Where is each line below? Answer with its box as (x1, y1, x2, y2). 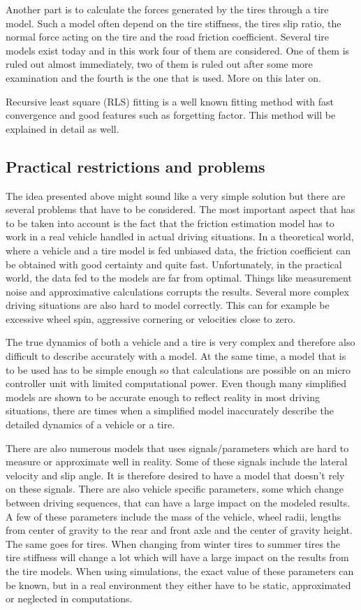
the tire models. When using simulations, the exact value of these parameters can (6, 563, 354, 578)
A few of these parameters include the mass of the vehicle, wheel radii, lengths (6, 509, 341, 523)
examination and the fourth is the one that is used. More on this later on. (6, 70, 321, 85)
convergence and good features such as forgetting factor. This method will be (6, 108, 336, 122)
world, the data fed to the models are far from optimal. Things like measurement (6, 270, 352, 285)
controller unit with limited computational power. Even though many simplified (6, 376, 347, 391)
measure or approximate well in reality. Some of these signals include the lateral (6, 454, 348, 469)
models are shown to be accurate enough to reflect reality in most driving (6, 389, 320, 404)
